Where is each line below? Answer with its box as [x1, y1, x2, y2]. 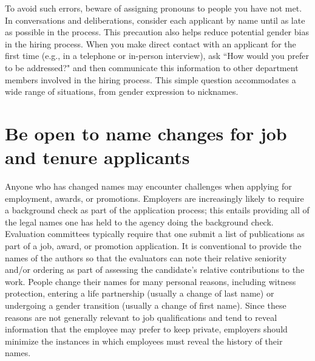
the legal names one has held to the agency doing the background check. [5, 215, 274, 228]
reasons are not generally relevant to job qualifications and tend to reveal [5, 311, 277, 323]
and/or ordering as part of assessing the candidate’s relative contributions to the [5, 263, 305, 276]
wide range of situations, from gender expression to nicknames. [5, 85, 239, 98]
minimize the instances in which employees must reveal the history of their [5, 334, 283, 347]
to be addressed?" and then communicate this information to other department [5, 61, 299, 74]
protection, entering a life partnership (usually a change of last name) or [5, 287, 274, 300]
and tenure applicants [5, 145, 190, 170]
